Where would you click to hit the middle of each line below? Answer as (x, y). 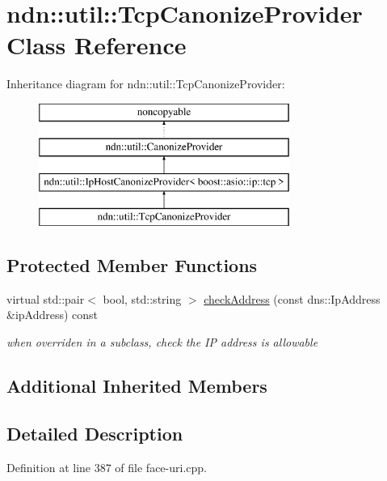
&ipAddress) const (53, 315)
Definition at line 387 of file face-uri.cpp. (107, 467)
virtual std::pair (46, 298)
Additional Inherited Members (137, 386)
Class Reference (97, 45)
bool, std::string (142, 298)
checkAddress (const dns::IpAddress (292, 298)
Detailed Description (95, 433)
